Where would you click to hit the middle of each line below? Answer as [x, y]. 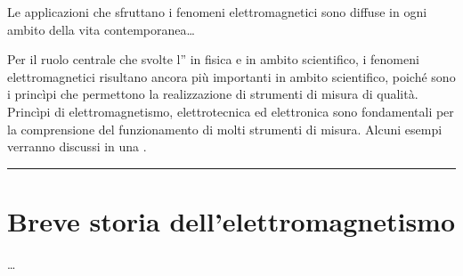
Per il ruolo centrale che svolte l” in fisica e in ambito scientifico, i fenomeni [213, 59]
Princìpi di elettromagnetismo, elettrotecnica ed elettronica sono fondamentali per [231, 111]
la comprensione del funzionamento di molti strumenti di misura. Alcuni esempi [225, 129]
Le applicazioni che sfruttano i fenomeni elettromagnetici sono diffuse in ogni [217, 12]
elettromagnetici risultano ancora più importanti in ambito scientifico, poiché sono [231, 76]
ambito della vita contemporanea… [101, 29]
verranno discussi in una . [77, 146]
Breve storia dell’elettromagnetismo [231, 220]
